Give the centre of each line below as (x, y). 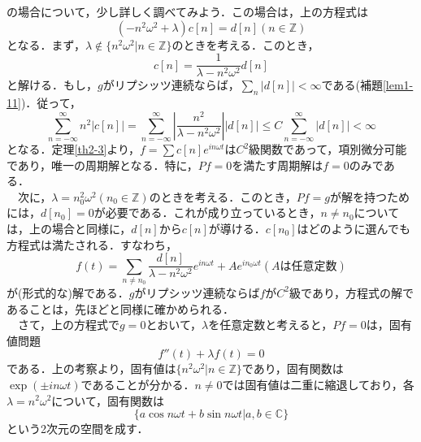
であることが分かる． (138, 384)
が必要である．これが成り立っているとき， (207, 212)
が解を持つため (370, 196)
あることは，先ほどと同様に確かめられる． (120, 308)
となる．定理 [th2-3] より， (74, 149)
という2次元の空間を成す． (78, 429)
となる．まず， (46, 44)
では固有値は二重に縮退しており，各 (318, 384)
